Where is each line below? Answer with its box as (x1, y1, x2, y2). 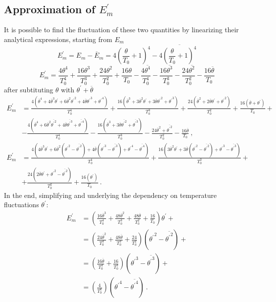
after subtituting (4, 84, 53, 94)
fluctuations (4, 199, 39, 210)
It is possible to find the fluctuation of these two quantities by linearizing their (4, 24, 239, 35)
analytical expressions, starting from (4, 34, 112, 44)
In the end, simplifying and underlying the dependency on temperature (4, 190, 217, 200)
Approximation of (4, 1, 95, 17)
